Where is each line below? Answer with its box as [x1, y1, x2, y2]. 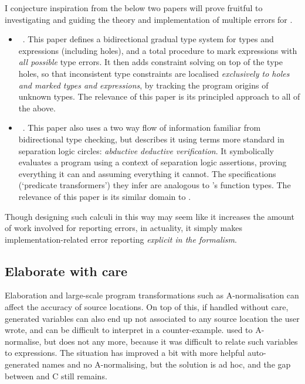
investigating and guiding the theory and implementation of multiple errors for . [5, 13, 293, 25]
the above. [18, 101, 56, 114]
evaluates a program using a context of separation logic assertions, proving [18, 156, 287, 168]
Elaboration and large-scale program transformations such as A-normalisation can [5, 289, 299, 301]
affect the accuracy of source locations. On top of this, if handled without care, [5, 301, 289, 313]
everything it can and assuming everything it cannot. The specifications [18, 167, 276, 179]
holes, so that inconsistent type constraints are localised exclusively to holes [18, 67, 290, 79]
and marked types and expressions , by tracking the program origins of [18, 79, 269, 91]
